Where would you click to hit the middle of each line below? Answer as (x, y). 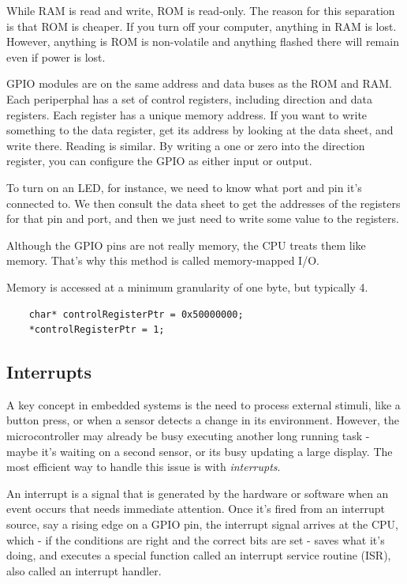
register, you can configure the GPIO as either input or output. (159, 161)
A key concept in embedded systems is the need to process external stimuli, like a (203, 404)
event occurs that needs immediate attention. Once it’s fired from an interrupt (196, 509)
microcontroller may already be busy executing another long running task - (188, 436)
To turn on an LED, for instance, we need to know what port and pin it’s (184, 187)
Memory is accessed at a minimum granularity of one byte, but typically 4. (187, 286)
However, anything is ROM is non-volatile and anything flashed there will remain (203, 41)
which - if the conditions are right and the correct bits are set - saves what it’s (196, 539)
